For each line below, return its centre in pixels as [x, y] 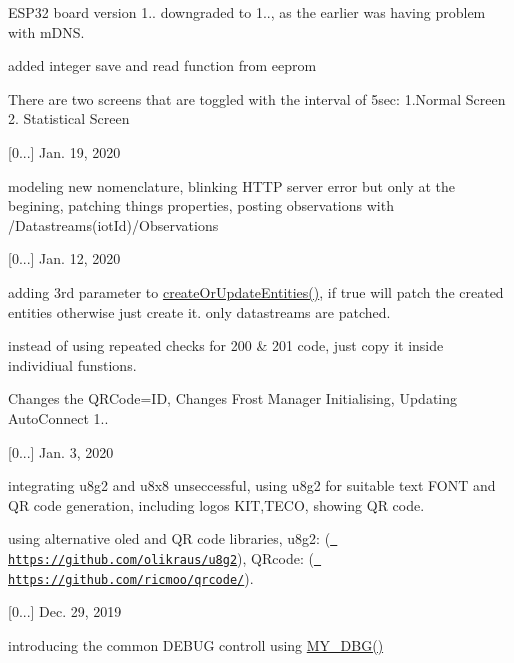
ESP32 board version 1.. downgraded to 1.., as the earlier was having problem [247, 12]
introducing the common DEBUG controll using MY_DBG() [196, 644]
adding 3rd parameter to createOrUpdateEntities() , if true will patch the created [256, 291]
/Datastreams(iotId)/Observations [113, 224]
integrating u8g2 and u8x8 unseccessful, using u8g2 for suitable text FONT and [252, 485]
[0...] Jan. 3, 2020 [61, 451]
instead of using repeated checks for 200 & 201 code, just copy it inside [226, 345]
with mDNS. [46, 31]
